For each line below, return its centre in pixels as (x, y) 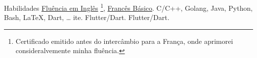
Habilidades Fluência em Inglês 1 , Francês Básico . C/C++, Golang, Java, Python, (128, 7)
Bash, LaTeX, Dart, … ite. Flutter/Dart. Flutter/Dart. (87, 17)
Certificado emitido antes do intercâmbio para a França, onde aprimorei (124, 41)
